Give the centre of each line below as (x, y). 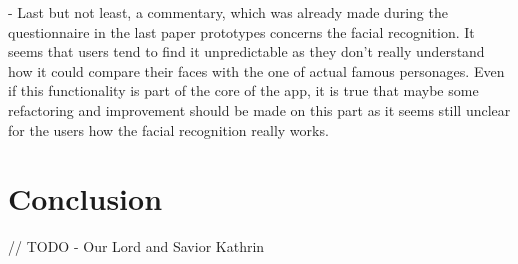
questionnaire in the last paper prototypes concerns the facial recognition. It (241, 31)
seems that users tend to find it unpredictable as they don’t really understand (246, 51)
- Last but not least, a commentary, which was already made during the (228, 12)
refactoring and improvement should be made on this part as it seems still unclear (259, 109)
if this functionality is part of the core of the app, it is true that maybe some (243, 90)
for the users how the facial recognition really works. (168, 129)
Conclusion (85, 198)
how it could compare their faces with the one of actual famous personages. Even (256, 70)
